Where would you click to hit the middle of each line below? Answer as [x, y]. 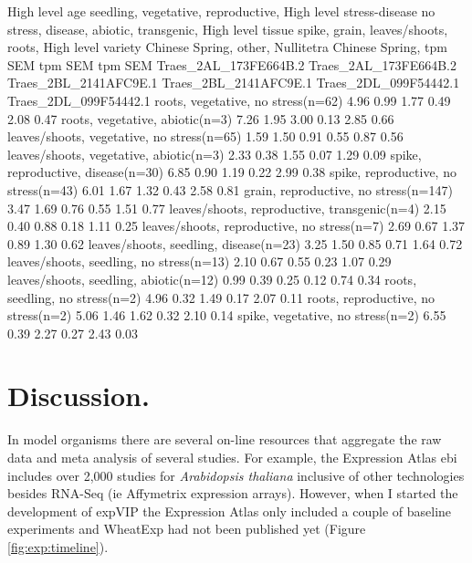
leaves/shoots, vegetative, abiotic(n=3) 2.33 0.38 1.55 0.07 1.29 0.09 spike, [215, 154]
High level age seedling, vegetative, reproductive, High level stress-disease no [221, 11]
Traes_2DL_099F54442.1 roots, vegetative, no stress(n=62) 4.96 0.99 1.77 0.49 [229, 100]
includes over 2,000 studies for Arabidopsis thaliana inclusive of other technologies [236, 475]
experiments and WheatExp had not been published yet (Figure [187, 529]
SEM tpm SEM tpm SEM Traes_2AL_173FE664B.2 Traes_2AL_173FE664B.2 [232, 64]
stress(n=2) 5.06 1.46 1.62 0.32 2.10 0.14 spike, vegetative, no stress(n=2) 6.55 [227, 315]
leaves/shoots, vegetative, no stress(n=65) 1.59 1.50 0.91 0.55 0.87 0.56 [205, 136]
